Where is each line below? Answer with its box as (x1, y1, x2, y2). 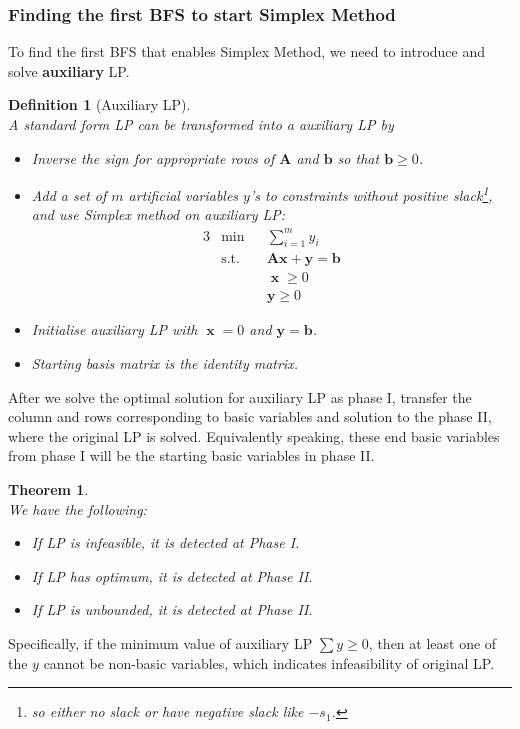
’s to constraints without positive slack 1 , (249, 182, 493, 205)
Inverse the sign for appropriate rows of (31, 147, 275, 168)
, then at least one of (368, 632, 497, 653)
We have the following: (8, 498, 147, 519)
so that (337, 147, 380, 168)
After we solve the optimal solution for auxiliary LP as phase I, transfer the (8, 386, 472, 407)
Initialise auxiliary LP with (31, 319, 198, 340)
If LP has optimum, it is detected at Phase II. (31, 565, 313, 586)
